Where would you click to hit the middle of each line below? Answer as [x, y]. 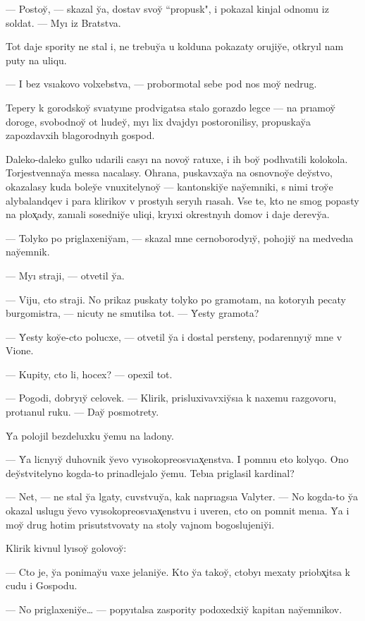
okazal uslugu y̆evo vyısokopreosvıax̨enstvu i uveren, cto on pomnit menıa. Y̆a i [178, 511]
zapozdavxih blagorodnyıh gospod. [80, 135]
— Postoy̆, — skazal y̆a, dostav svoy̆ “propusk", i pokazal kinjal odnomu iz [167, 8]
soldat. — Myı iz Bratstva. [63, 22]
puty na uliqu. [36, 60]
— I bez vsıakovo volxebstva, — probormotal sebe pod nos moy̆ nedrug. [161, 84]
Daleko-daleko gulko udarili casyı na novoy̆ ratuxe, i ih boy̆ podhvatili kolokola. [177, 158]
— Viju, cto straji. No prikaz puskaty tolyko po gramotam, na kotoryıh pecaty [176, 299]
